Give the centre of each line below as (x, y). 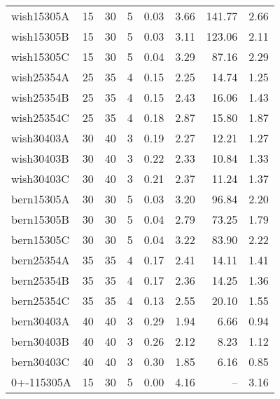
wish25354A (41, 77)
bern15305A (41, 199)
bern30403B (40, 341)
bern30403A (41, 321)
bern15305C (41, 239)
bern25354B (40, 280)
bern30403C (41, 361)
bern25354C (41, 300)
